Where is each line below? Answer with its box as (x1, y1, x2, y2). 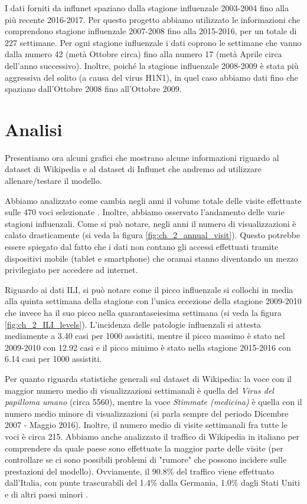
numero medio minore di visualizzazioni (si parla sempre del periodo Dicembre (5, 407, 289, 419)
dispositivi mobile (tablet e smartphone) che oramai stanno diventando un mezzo (5, 252, 298, 264)
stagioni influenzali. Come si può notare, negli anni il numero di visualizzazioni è (5, 217, 296, 229)
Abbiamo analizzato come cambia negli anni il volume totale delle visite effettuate (5, 194, 302, 206)
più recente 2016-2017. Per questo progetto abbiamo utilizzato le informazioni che (5, 13, 301, 25)
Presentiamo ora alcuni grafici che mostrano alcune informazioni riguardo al (5, 151, 279, 163)
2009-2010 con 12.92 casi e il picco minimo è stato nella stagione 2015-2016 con (5, 341, 291, 353)
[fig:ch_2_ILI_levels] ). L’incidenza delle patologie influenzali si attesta (5, 318, 261, 330)
